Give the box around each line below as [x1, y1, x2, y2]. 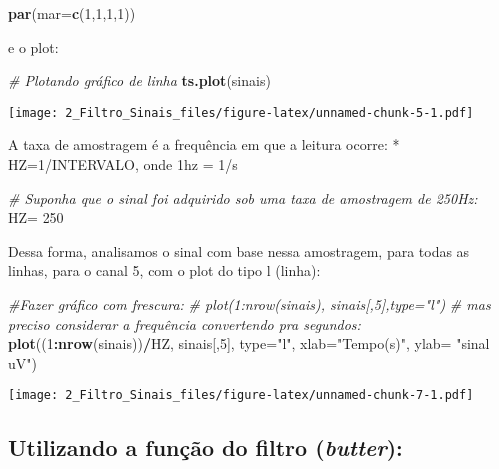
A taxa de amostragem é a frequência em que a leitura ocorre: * [8, 134, 400, 155]
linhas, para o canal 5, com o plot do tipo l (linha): [8, 260, 321, 281]
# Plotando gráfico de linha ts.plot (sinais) [8, 70, 271, 91]
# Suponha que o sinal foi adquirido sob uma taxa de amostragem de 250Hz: [8, 187, 478, 208]
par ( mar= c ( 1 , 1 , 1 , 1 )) [8, 3, 136, 23]
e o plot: [8, 36, 59, 57]
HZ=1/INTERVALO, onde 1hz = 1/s [8, 154, 238, 175]
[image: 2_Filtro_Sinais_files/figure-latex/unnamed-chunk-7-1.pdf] [8, 388, 474, 403]
